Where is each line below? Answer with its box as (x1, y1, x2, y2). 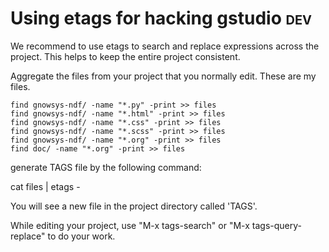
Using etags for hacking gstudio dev (10, 7, 312, 30)
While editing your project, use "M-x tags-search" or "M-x (10, 219, 250, 231)
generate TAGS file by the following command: (10, 161, 202, 173)
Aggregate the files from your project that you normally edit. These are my (10, 70, 317, 82)
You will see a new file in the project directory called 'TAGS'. (10, 200, 258, 212)
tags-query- (251, 219, 302, 231)
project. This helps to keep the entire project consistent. (10, 50, 241, 62)
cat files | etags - (10, 180, 81, 192)
